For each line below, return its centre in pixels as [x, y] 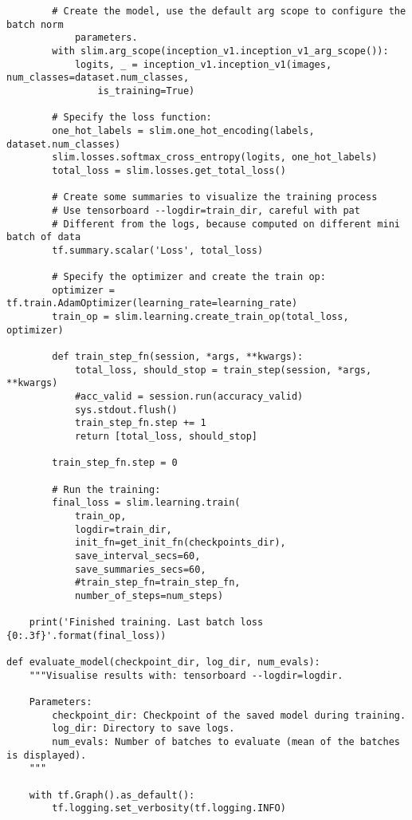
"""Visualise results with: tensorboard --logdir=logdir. [186, 675]
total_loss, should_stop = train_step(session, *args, [223, 370]
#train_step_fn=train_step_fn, [157, 583]
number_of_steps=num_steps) [149, 595]
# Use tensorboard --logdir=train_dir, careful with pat [206, 210]
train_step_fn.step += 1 [140, 423]
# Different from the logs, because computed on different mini [226, 224]
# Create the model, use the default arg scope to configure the [229, 11]
